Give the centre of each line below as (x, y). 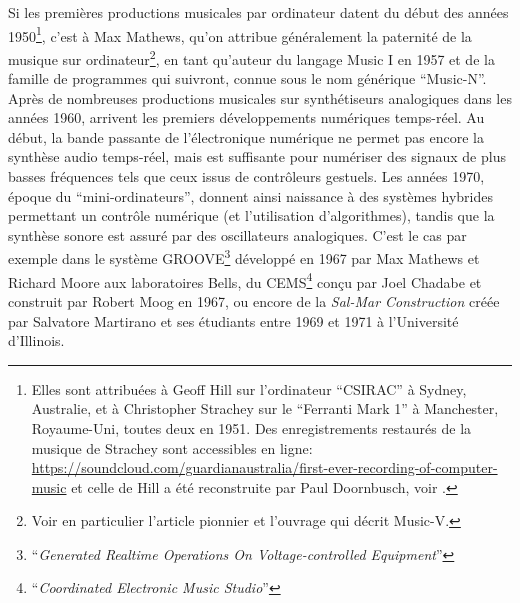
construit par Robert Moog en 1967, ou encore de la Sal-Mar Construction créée (254, 300)
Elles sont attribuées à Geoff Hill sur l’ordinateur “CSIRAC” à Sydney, (249, 388)
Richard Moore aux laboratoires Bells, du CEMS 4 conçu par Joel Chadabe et (245, 280)
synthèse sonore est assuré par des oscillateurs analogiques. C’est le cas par (237, 234)
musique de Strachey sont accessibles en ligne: (172, 447)
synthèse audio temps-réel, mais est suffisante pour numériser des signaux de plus (257, 156)
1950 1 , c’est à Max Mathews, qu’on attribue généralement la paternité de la (240, 34)
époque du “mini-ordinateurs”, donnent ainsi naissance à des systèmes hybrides (250, 195)
